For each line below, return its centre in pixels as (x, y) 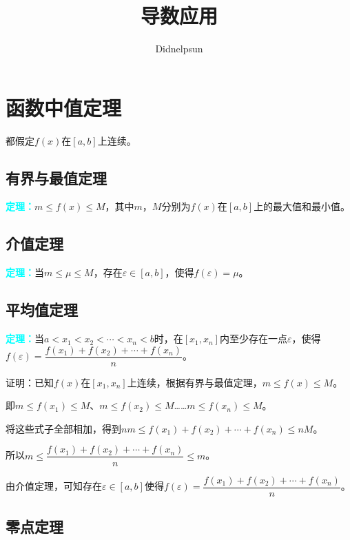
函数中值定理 (64, 107)
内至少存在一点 (253, 339)
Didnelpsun (179, 49)
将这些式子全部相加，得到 (63, 428)
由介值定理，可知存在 (54, 486)
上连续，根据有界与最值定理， (195, 382)
